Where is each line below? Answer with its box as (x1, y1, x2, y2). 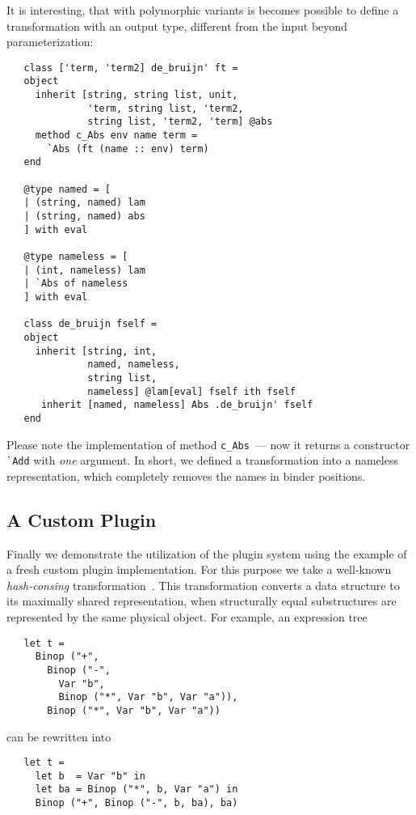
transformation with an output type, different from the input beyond (6, 17, 347, 34)
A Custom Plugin (6, 507, 157, 532)
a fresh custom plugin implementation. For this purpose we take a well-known (6, 561, 392, 578)
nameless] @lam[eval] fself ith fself (87, 385, 296, 397)
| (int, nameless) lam (23, 264, 145, 276)
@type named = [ (23, 183, 111, 195)
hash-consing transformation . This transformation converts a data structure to (6, 576, 400, 593)
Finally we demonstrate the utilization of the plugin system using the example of (6, 545, 407, 562)
